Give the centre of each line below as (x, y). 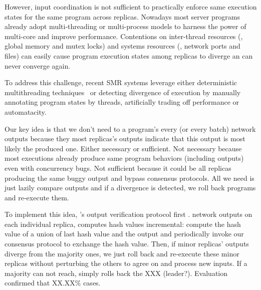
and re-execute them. (37, 197)
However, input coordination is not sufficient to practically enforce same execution (131, 7)
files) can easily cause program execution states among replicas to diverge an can (129, 55)
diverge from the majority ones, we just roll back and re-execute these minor (122, 253)
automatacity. (26, 111)
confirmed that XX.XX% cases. (53, 283)
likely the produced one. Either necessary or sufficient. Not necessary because (123, 148)
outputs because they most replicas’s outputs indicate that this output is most (125, 138)
